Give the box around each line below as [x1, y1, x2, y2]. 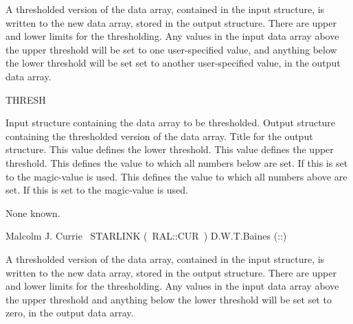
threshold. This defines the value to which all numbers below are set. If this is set [5, 155, 348, 170]
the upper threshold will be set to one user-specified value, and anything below [5, 42, 337, 56]
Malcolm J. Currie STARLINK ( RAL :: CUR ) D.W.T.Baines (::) [5, 229, 287, 243]
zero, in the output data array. [5, 305, 134, 320]
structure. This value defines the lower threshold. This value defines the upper [5, 142, 334, 157]
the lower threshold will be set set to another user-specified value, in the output [5, 56, 341, 70]
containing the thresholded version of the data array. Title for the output [5, 128, 313, 143]
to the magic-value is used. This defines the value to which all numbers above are [5, 169, 348, 183]
